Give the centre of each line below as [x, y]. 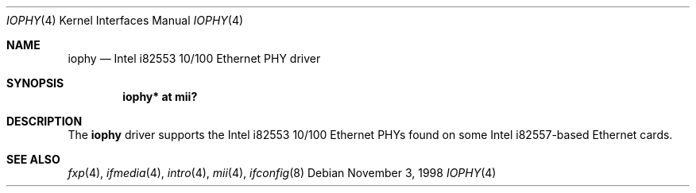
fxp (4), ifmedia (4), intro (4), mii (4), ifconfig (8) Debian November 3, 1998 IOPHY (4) [282, 173]
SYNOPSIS [35, 83]
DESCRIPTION [44, 121]
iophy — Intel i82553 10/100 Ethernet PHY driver [194, 58]
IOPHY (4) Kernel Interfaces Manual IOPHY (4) [125, 20]
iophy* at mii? [160, 96]
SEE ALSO [33, 159]
